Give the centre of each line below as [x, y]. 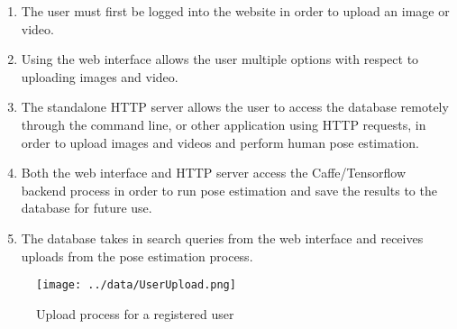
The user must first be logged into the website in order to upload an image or [235, 11]
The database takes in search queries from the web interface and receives [222, 238]
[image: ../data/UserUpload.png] [136, 285]
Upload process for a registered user [135, 313]
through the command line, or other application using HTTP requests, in [224, 124]
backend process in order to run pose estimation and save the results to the [229, 190]
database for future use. [87, 208]
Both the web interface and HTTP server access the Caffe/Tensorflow [214, 173]
